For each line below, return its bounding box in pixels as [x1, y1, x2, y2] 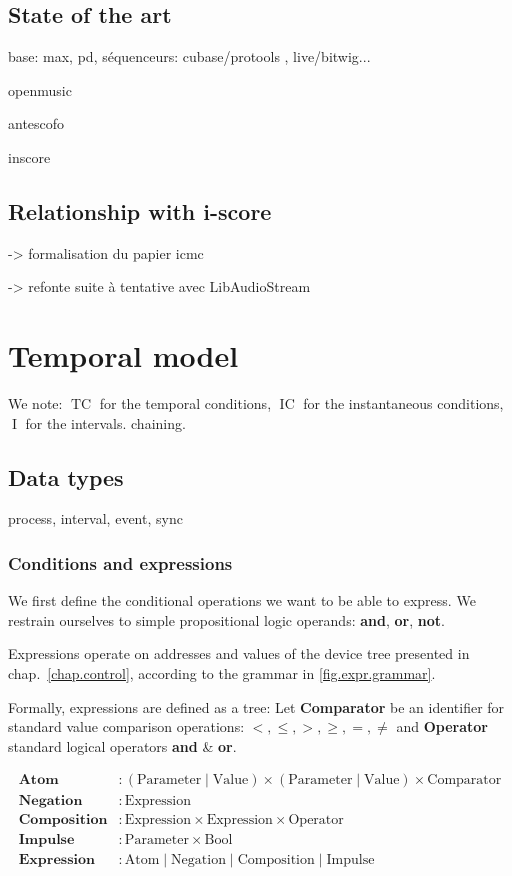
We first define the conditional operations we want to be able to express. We [8, 590, 476, 611]
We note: [8, 393, 63, 414]
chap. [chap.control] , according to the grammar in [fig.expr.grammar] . [8, 663, 436, 684]
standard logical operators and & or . [8, 735, 237, 756]
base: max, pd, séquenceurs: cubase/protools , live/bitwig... [8, 46, 371, 67]
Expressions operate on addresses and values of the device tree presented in [8, 643, 470, 664]
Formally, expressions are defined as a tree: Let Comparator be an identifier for [8, 696, 505, 717]
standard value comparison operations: [8, 716, 245, 737]
